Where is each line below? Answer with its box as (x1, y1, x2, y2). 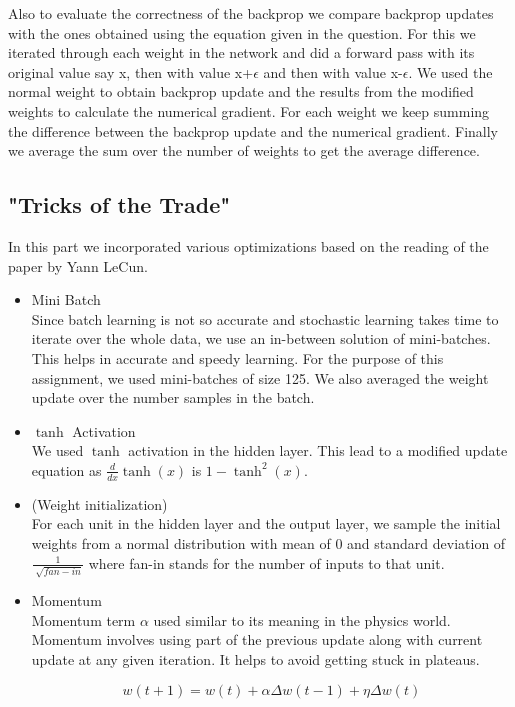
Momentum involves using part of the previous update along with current (31, 629, 483, 650)
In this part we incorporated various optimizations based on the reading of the (8, 235, 489, 256)
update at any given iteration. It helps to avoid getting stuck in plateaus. (31, 648, 480, 669)
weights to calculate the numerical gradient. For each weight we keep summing (8, 100, 490, 121)
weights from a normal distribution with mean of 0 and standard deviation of (31, 532, 506, 553)
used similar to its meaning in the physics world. (153, 609, 451, 630)
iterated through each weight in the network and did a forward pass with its (8, 42, 475, 63)
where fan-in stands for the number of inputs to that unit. (88, 552, 445, 573)
